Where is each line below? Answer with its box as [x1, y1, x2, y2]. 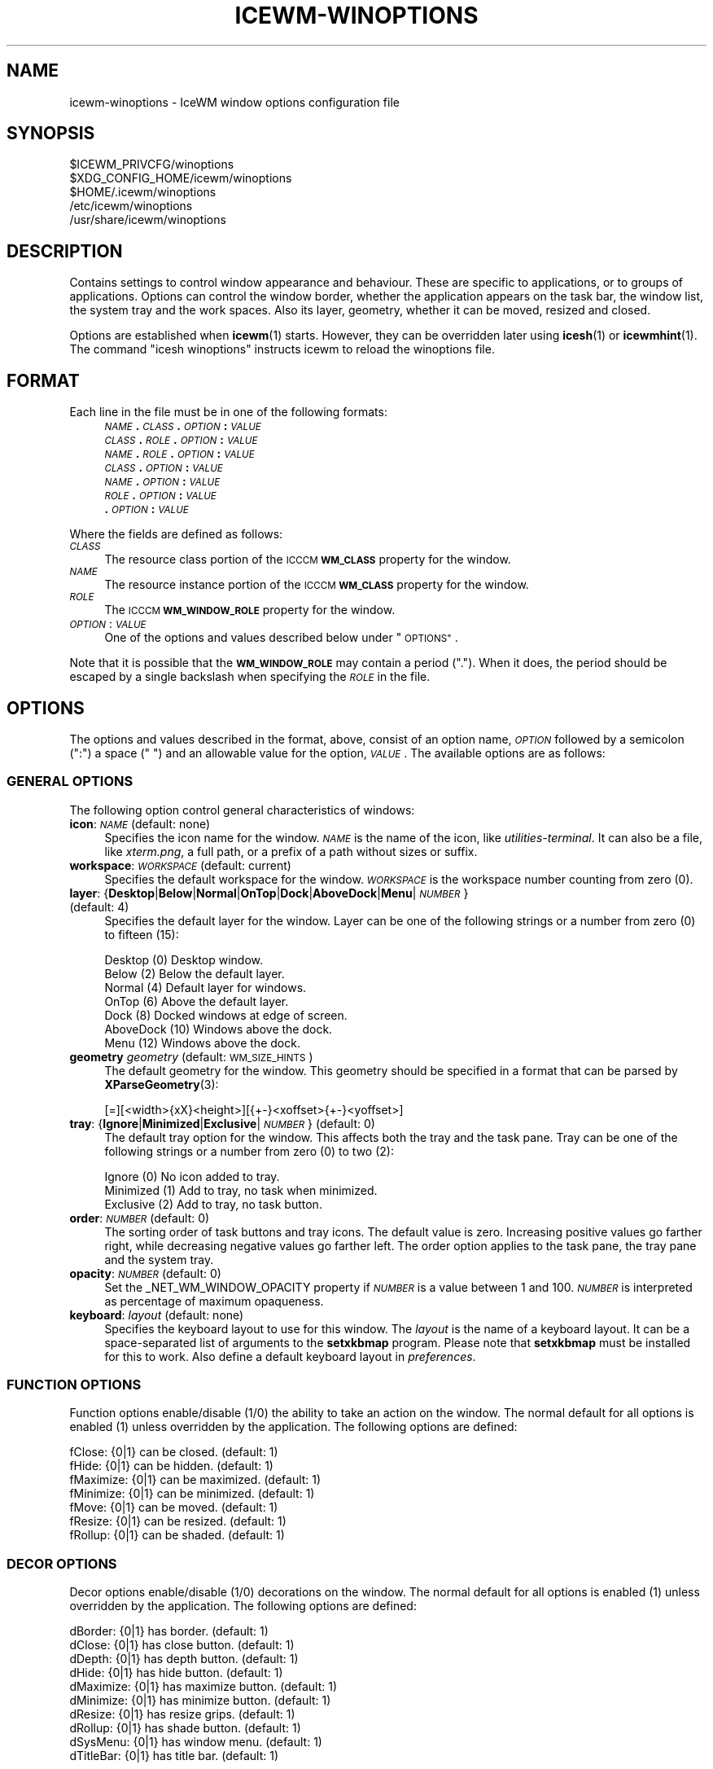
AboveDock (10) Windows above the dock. [104, 1021, 333, 1036]
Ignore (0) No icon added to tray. [104, 1169, 280, 1183]
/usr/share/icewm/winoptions [69, 213, 226, 227]
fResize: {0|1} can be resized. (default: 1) [69, 1514, 287, 1529]
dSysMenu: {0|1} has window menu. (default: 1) [69, 1735, 322, 1749]
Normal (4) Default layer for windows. [104, 980, 307, 994]
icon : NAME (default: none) [69, 816, 211, 831]
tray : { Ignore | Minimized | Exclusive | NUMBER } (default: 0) [69, 1116, 375, 1130]
